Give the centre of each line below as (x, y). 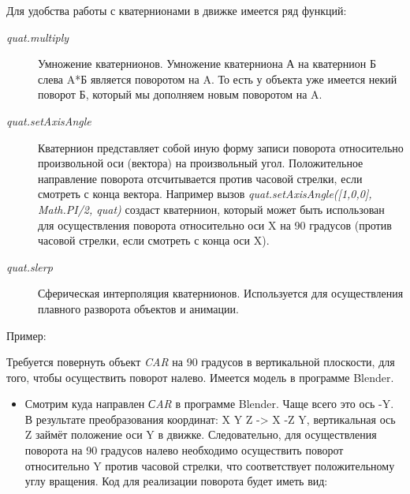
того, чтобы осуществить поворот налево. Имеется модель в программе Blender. (200, 377)
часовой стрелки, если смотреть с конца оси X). (154, 240)
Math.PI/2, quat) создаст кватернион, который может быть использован (211, 209)
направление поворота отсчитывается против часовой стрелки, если (200, 178)
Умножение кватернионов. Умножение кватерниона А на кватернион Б (207, 64)
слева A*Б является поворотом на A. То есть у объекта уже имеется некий (218, 79)
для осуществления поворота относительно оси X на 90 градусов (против (215, 225)
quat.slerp (30, 266)
